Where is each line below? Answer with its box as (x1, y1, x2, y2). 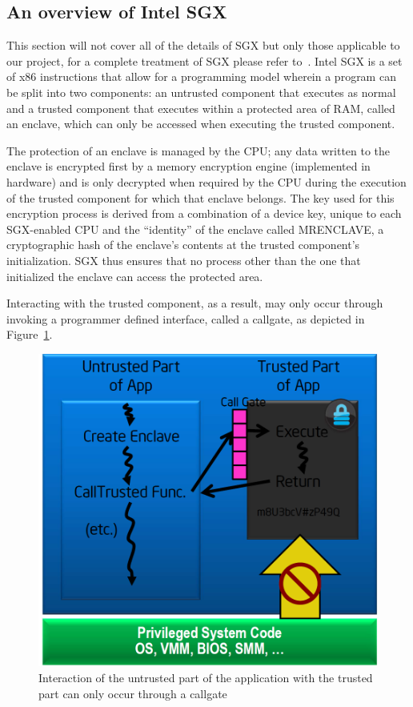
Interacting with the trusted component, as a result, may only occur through (6, 295, 383, 311)
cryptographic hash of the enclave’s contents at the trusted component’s (6, 236, 360, 253)
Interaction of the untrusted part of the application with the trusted (38, 669, 373, 686)
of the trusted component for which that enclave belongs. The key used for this (6, 189, 395, 206)
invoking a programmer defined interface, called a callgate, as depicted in (6, 310, 365, 327)
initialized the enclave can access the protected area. (6, 267, 263, 284)
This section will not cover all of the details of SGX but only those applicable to (6, 37, 400, 54)
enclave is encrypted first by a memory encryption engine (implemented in (6, 158, 371, 175)
